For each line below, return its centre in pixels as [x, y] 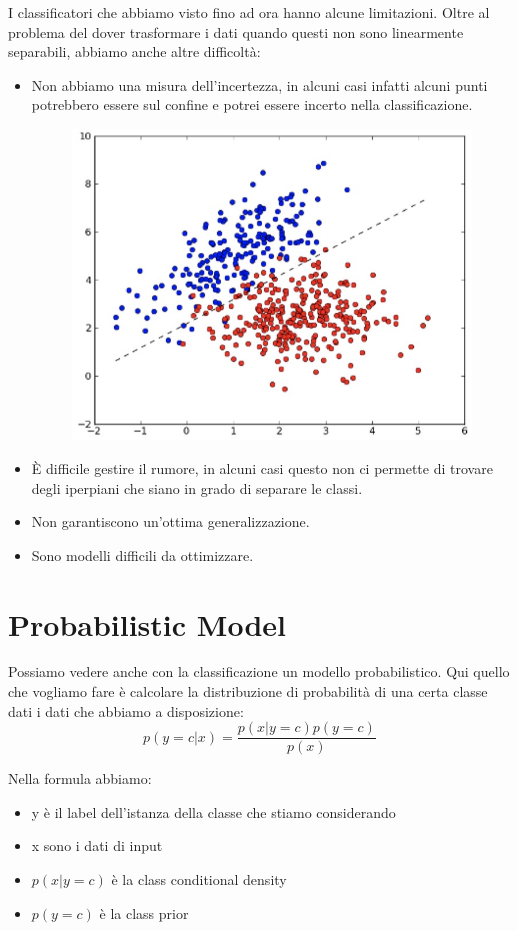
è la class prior [144, 912]
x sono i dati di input [97, 845]
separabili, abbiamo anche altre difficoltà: [134, 51]
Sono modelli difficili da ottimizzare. [142, 554]
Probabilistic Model [147, 623]
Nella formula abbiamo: [80, 778]
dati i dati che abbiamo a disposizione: [126, 710]
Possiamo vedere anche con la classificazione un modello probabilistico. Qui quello [259, 671]
